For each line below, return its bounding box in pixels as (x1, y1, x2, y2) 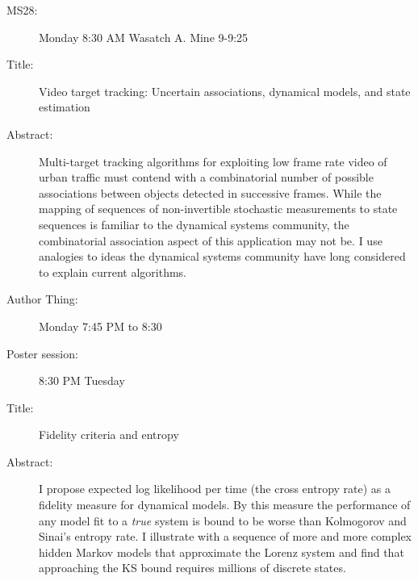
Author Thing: (6, 290, 78, 307)
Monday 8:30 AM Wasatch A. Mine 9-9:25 (39, 28, 249, 45)
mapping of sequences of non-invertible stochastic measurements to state (39, 200, 398, 217)
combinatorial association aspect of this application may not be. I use (39, 232, 382, 249)
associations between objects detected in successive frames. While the (39, 184, 382, 201)
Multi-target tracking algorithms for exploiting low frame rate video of (39, 153, 387, 169)
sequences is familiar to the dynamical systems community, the (39, 215, 349, 232)
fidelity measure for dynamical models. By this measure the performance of (39, 496, 411, 513)
